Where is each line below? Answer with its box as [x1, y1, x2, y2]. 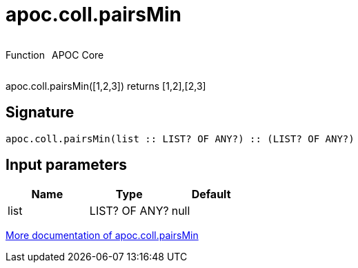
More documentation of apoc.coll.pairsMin [6, 229, 199, 242]
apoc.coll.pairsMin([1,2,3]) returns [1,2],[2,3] [6, 79, 206, 92]
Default [191, 187, 231, 202]
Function [6, 48, 45, 61]
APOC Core [51, 48, 104, 61]
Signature [6, 104, 74, 122]
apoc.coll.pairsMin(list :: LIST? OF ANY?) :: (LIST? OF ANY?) [6, 133, 355, 144]
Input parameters [6, 156, 128, 174]
